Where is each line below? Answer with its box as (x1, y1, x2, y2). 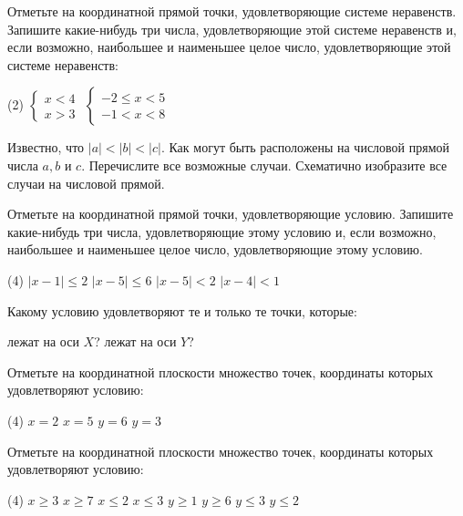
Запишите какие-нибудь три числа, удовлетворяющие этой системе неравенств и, (7, 19, 457, 38)
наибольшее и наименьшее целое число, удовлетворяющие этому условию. (7, 240, 423, 259)
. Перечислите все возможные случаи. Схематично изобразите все (81, 155, 448, 174)
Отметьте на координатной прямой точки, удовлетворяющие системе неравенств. (7, 2, 457, 20)
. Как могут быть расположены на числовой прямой (160, 138, 450, 157)
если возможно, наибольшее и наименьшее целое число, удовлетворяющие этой (7, 37, 451, 57)
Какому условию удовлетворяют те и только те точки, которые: (7, 301, 357, 320)
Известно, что (7, 138, 85, 157)
